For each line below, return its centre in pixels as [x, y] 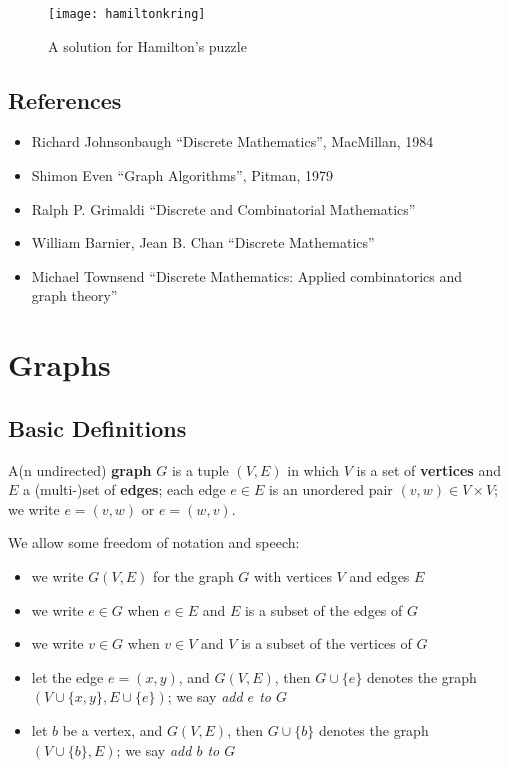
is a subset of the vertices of [326, 643]
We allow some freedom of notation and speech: [154, 542]
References [65, 99]
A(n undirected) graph [80, 469]
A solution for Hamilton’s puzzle [147, 45]
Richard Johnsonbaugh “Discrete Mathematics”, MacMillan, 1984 [232, 141]
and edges [379, 575]
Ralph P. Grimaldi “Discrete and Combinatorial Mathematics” [223, 208]
